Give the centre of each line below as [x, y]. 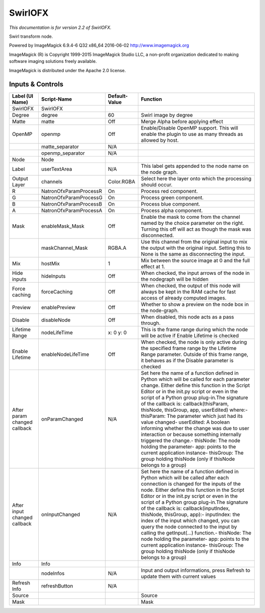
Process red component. [169, 191]
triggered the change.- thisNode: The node [190, 441]
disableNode [56, 320]
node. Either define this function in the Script [193, 490]
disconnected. [157, 236]
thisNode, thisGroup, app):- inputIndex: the [190, 514]
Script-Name [56, 99]
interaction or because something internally [191, 434]
